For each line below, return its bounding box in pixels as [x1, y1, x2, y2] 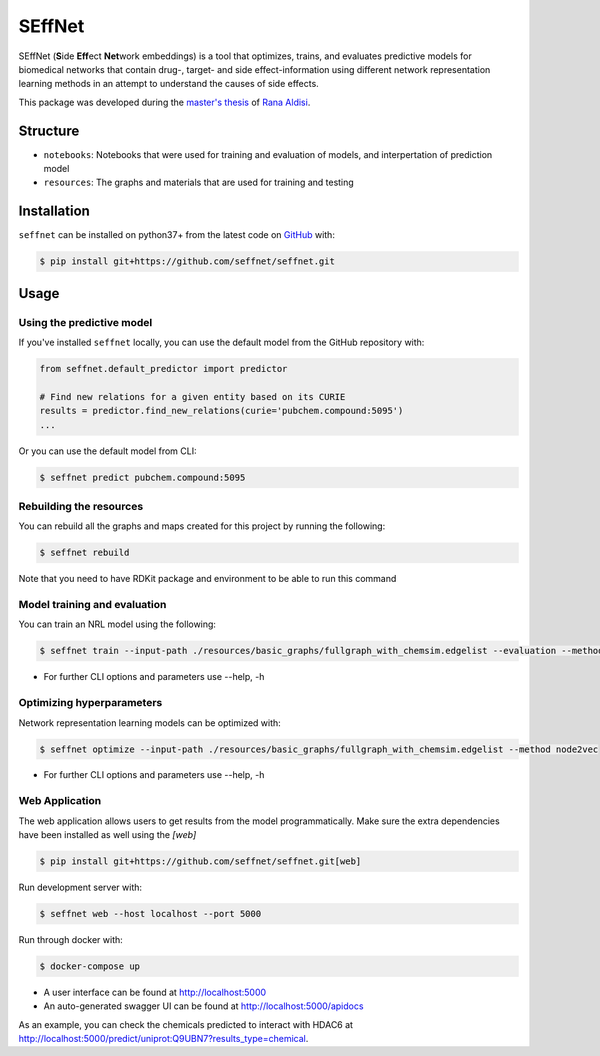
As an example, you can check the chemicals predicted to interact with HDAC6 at [18, 1018, 354, 1030]
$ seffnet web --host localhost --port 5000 [39, 908, 262, 919]
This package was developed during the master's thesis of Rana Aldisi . [18, 96, 311, 108]
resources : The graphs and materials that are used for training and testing [43, 176, 354, 189]
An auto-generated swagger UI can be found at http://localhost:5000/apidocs [43, 1000, 364, 1012]
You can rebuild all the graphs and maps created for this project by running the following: [18, 520, 386, 532]
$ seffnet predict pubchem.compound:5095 [39, 471, 246, 483]
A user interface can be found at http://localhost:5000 [43, 986, 267, 998]
